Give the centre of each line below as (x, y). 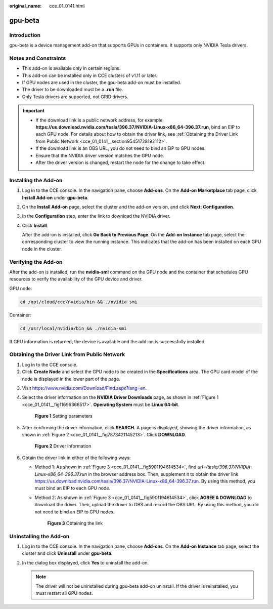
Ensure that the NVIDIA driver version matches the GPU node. (100, 155)
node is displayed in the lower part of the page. (71, 379)
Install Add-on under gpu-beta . (55, 197)
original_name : (26, 6)
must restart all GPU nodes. (64, 593)
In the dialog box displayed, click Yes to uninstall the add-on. (85, 562)
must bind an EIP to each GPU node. (73, 488)
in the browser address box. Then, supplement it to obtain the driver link (163, 474)
